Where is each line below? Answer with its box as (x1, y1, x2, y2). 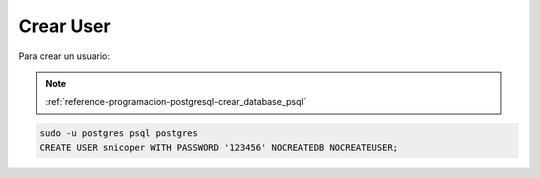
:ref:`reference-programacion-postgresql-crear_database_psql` (45, 96, 307, 108)
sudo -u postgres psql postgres (39, 128, 199, 139)
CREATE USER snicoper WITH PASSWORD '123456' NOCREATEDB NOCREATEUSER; (39, 141, 399, 153)
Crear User (18, 15, 111, 37)
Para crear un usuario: (18, 50, 110, 62)
